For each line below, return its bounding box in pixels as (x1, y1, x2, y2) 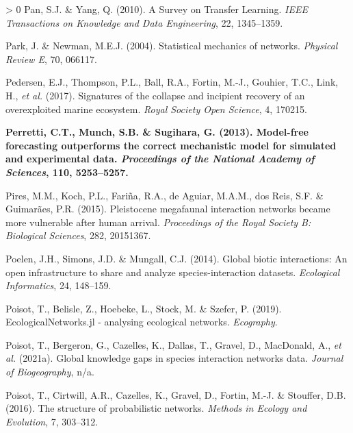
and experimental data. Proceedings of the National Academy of (5, 151, 315, 166)
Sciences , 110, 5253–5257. (5, 164, 129, 179)
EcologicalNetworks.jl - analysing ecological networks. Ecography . (5, 314, 278, 329)
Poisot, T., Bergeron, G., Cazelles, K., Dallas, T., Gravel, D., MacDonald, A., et (5, 337, 341, 351)
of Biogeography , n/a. (5, 364, 94, 379)
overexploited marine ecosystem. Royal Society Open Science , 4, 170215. (5, 101, 307, 116)
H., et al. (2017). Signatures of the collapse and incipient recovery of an (5, 88, 305, 102)
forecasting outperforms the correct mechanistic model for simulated (5, 138, 337, 152)
